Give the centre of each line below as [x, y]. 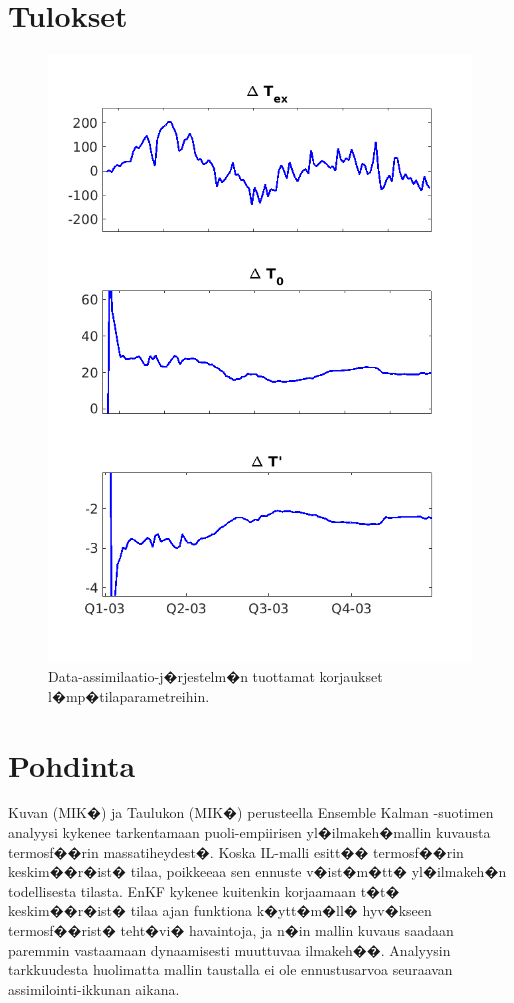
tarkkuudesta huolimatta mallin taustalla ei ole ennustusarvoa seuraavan [230, 969]
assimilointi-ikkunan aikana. [94, 988]
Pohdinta [72, 764]
